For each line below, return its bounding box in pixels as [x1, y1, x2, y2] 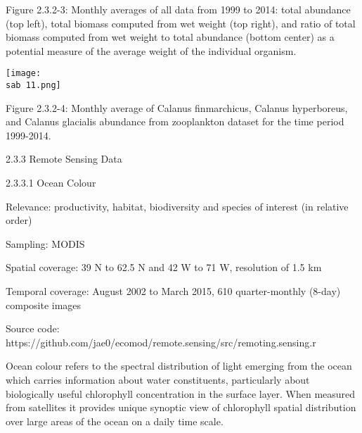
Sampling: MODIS [6, 236, 85, 251]
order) [6, 213, 32, 227]
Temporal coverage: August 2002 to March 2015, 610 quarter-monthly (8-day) [6, 284, 341, 299]
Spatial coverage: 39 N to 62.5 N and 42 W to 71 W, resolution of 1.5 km [6, 260, 322, 275]
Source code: [6, 321, 60, 336]
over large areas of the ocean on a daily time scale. [6, 413, 224, 428]
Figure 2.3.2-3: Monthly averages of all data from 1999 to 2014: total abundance [6, 2, 351, 16]
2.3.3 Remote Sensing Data [6, 151, 122, 166]
